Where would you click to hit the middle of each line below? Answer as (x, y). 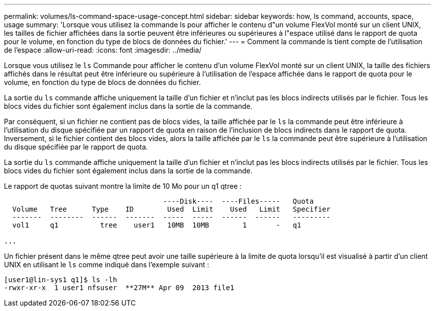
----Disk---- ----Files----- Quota (238, 201)
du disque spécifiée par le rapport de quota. (76, 147)
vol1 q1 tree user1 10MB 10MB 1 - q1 (157, 225)
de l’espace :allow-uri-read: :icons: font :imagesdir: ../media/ (103, 50)
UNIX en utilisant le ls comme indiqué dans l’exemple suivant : (107, 265)
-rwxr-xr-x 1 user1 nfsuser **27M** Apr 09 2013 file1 (119, 288)
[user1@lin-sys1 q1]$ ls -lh (61, 280)
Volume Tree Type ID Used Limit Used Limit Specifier (171, 209)
